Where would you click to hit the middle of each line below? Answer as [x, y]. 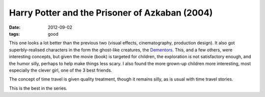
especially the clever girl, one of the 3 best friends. [61, 70]
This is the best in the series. [38, 88]
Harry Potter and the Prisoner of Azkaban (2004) [111, 13]
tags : [14, 34]
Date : [15, 27]
